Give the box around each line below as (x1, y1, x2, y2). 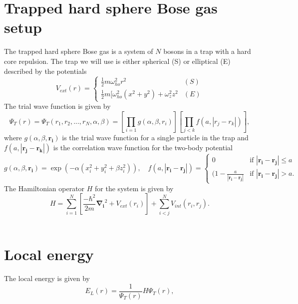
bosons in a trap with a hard (163, 46, 251, 56)
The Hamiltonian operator (4, 183, 85, 193)
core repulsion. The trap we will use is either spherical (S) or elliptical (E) (4, 55, 231, 66)
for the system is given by (95, 183, 174, 193)
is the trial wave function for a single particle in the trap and (62, 132, 249, 143)
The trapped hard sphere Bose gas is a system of (4, 46, 153, 56)
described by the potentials (4, 65, 87, 76)
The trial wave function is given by (4, 101, 111, 111)
